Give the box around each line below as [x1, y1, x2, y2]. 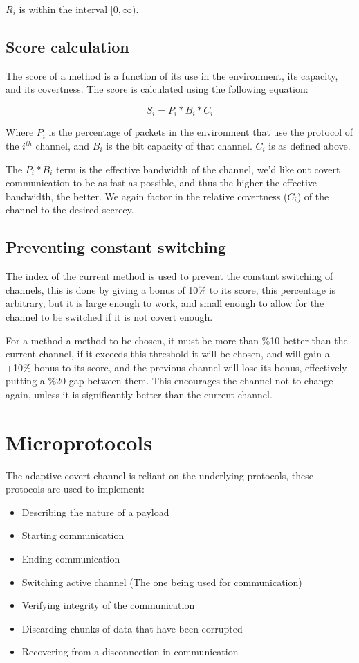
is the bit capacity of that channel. [106, 139, 252, 153]
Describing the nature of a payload [21, 504, 169, 519]
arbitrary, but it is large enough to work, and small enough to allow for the [6, 296, 324, 310]
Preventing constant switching [6, 236, 226, 258]
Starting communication [21, 528, 125, 542]
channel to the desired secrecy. [6, 202, 134, 217]
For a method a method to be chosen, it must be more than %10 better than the [6, 333, 348, 347]
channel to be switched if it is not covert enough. [6, 309, 213, 324]
